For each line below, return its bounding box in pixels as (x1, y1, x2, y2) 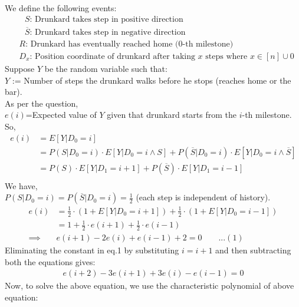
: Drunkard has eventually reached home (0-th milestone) (25, 39, 234, 48)
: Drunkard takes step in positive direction (29, 15, 183, 24)
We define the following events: (5, 2, 117, 14)
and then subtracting (215, 244, 291, 256)
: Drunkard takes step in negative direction (29, 28, 186, 37)
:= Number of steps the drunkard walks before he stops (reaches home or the (12, 74, 291, 86)
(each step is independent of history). (136, 191, 271, 203)
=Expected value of (25, 108, 97, 121)
